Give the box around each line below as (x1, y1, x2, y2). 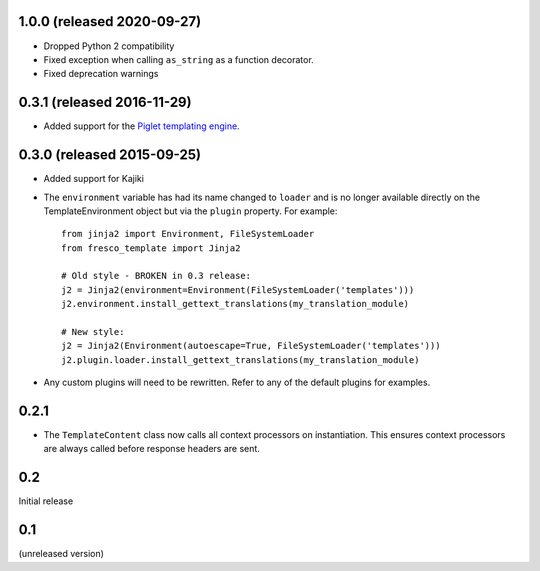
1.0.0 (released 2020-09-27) (18, 13, 202, 30)
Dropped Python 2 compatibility (43, 40, 175, 52)
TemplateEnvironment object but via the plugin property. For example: (43, 205, 338, 217)
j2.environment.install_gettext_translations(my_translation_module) (61, 298, 410, 310)
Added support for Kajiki (43, 173, 145, 185)
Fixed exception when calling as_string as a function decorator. (43, 53, 314, 65)
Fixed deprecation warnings (43, 68, 159, 80)
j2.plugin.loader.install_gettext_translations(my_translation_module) (61, 354, 420, 365)
